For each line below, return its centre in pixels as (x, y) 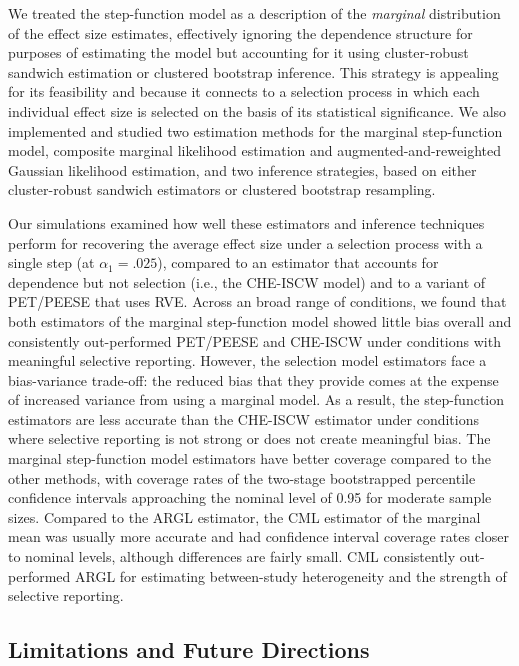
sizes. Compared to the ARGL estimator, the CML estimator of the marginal (244, 516)
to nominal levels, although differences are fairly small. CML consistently (232, 556)
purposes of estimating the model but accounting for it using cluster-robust (238, 52)
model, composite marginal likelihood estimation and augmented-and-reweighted (254, 150)
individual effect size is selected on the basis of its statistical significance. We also (257, 110)
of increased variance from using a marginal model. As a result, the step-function (256, 399)
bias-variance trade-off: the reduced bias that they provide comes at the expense (253, 379)
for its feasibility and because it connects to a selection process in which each (244, 91)
